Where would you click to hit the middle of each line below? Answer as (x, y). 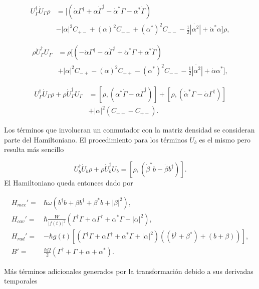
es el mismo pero (225, 139)
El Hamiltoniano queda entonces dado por (69, 182)
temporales (21, 281)
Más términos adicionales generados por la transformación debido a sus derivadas (129, 271)
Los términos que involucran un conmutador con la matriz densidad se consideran (129, 130)
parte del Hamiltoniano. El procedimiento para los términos (96, 139)
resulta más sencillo (34, 149)
